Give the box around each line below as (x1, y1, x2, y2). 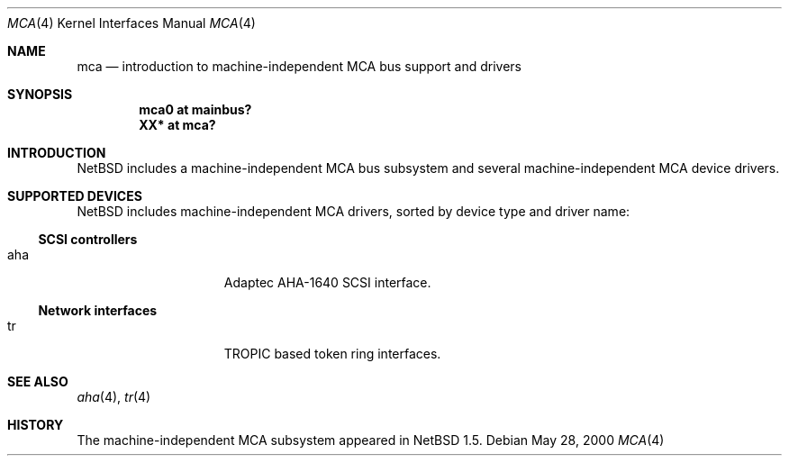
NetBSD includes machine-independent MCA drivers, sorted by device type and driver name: (77, 204, 630, 219)
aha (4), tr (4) (77, 389, 151, 404)
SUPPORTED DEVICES (7, 188, 142, 204)
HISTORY (7, 417, 64, 432)
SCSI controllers (38, 231, 138, 247)
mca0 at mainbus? (139, 102, 252, 117)
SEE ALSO (7, 374, 68, 389)
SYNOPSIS (7, 86, 73, 102)
